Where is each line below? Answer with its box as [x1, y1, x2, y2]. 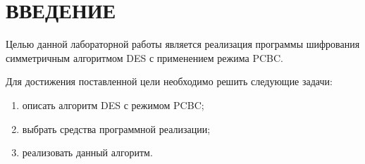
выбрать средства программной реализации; [22, 121, 211, 136]
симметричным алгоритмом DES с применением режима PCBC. [6, 50, 283, 65]
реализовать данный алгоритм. [22, 145, 153, 160]
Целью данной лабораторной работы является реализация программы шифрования [6, 37, 360, 51]
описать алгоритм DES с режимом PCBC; [22, 97, 204, 112]
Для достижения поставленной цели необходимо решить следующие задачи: [6, 74, 333, 89]
